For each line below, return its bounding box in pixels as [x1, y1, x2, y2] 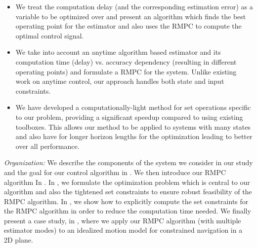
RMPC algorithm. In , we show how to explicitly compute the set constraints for [4, 196, 249, 206]
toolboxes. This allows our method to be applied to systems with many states [15, 121, 251, 132]
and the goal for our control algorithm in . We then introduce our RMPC [4, 167, 226, 177]
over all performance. [15, 141, 80, 151]
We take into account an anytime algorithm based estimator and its [15, 47, 221, 57]
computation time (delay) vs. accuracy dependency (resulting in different [15, 56, 237, 67]
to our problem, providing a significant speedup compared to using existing [15, 111, 243, 122]
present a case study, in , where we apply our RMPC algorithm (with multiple [4, 215, 241, 225]
